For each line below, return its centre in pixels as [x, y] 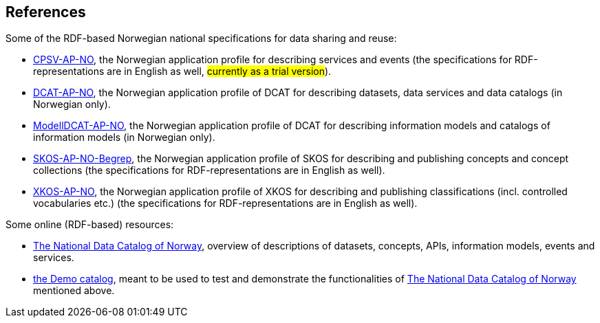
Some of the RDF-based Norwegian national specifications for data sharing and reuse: [201, 38]
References [46, 12]
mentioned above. [74, 291]
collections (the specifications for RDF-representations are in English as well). [209, 170]
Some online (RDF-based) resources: [90, 225]
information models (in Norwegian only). [124, 137]
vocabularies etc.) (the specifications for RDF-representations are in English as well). [225, 203]
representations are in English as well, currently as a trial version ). [182, 71]
